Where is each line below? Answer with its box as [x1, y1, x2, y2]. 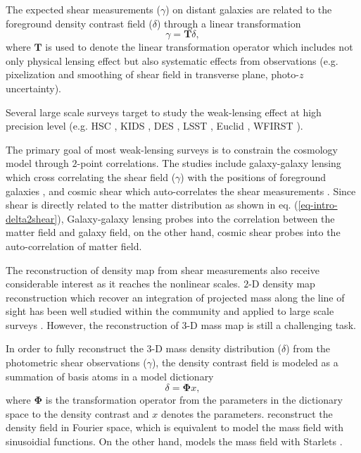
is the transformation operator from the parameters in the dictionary [45, 392, 343, 407]
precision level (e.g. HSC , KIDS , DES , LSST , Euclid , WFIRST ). [6, 118, 303, 133]
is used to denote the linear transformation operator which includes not [45, 39, 353, 54]
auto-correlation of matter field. [6, 238, 142, 253]
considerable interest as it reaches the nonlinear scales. [6, 276, 241, 291]
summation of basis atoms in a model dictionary [6, 368, 214, 383]
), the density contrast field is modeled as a [151, 355, 338, 370]
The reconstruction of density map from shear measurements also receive [6, 262, 319, 277]
